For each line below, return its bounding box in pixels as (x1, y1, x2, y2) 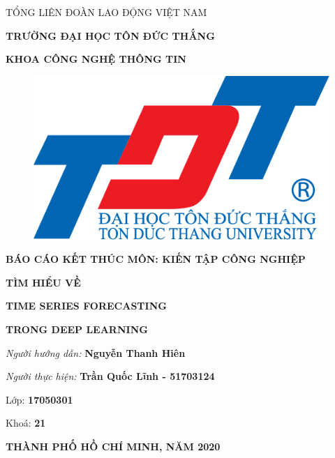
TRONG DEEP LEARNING (6, 321, 148, 336)
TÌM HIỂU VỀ (6, 275, 81, 289)
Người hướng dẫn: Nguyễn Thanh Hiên (6, 345, 186, 360)
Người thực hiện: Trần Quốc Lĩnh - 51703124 (6, 369, 215, 383)
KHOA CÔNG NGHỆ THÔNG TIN (6, 52, 186, 66)
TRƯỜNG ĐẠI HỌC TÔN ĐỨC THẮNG (6, 28, 215, 43)
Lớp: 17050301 (6, 392, 73, 406)
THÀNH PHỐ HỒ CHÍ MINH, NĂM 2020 (6, 438, 221, 453)
